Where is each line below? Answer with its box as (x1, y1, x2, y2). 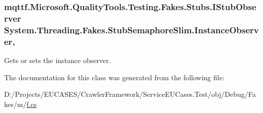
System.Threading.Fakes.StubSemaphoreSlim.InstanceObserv (4, 23, 259, 36)
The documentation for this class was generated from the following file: (4, 72, 224, 82)
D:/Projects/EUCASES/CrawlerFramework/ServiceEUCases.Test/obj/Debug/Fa (4, 89, 256, 99)
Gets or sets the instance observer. (4, 54, 111, 65)
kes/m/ (4, 98, 27, 109)
